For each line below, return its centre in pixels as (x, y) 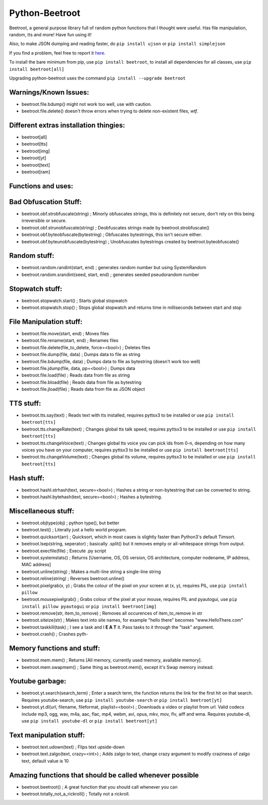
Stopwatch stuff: (36, 289)
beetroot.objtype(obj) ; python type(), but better (70, 523)
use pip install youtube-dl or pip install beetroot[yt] (90, 721)
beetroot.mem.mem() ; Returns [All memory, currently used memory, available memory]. (112, 660)
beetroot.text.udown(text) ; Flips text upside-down (73, 747)
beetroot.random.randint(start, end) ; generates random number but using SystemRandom (114, 268)
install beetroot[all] (37, 69)
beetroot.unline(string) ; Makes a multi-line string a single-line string (91, 572)
